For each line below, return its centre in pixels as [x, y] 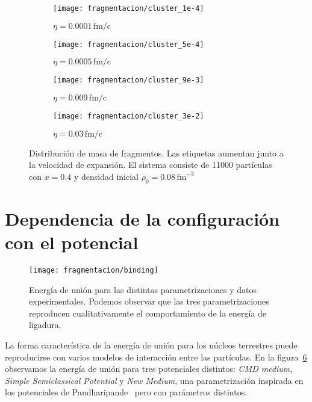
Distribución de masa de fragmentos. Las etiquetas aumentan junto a [156, 153]
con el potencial [72, 242]
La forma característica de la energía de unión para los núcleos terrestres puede [151, 345]
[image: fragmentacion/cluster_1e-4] [129, 8]
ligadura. [45, 325]
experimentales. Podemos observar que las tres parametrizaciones [149, 301]
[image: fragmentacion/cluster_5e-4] [129, 44]
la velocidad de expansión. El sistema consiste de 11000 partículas [151, 165]
